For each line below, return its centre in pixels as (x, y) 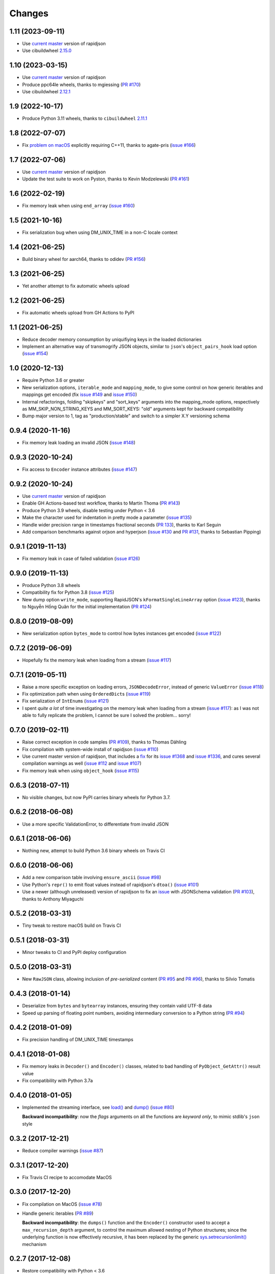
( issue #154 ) (35, 354)
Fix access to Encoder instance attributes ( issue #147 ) (80, 469)
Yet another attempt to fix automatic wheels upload (76, 286)
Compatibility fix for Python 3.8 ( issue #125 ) (68, 592)
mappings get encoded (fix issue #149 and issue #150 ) (80, 394)
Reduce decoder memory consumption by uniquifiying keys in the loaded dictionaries (112, 339)
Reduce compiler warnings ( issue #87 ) (63, 1150)
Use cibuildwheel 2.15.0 (47, 50)
